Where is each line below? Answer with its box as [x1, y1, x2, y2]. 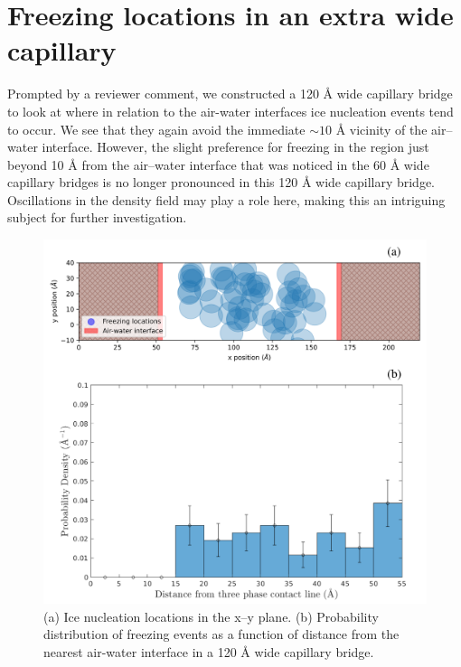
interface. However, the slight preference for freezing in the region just [42, 137, 429, 156]
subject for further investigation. [7, 208, 187, 227]
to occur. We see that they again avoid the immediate [7, 119, 306, 138]
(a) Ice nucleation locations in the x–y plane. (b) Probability [43, 606, 379, 625]
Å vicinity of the [335, 119, 428, 138]
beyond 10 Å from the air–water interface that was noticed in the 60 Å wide [7, 155, 429, 174]
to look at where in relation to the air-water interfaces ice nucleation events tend [7, 101, 454, 120]
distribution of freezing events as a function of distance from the [43, 625, 400, 644]
